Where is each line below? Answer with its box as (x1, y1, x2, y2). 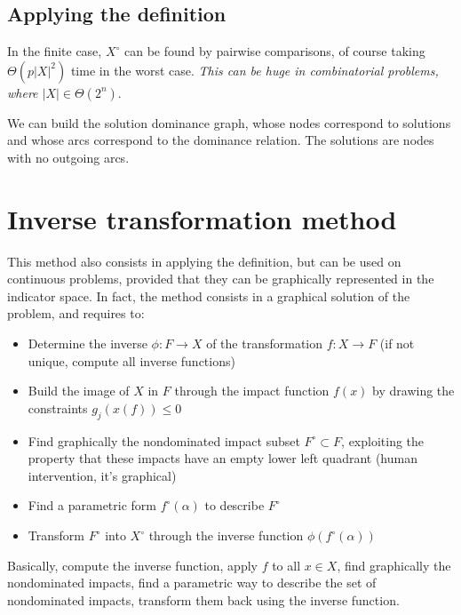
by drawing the (372, 381, 455, 400)
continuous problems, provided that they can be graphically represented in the (7, 269, 434, 288)
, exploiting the (341, 431, 425, 450)
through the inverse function (148, 526, 304, 545)
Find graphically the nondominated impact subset (28, 431, 300, 450)
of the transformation (206, 334, 323, 353)
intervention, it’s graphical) (28, 466, 177, 484)
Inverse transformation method (7, 200, 397, 236)
